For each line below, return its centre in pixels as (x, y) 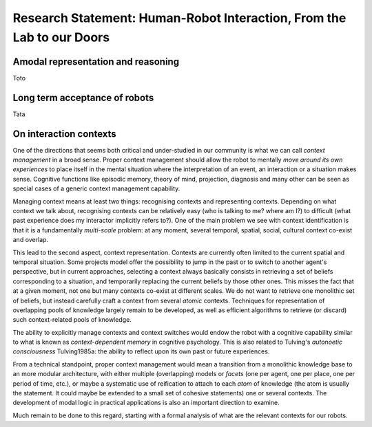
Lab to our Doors (61, 37)
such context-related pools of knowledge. (72, 320)
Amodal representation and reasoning (96, 62)
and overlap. (30, 240)
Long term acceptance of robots (83, 97)
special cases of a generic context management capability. (96, 188)
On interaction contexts (64, 134)
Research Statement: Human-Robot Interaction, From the (179, 18)
